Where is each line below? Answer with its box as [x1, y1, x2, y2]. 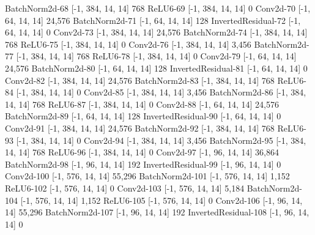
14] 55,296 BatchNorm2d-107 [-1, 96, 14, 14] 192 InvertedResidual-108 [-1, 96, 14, [5, 206, 309, 218]
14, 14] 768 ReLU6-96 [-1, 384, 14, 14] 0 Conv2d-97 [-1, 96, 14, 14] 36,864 [5, 146, 279, 159]
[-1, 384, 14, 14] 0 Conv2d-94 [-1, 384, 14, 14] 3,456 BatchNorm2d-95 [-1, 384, [16, 133, 306, 146]
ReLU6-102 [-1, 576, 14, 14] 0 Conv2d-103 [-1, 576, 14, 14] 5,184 [5, 181, 245, 194]
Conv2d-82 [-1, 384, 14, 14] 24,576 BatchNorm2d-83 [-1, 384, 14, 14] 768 [5, 73, 275, 86]
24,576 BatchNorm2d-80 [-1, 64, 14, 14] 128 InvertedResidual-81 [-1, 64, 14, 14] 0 [5, 61, 308, 74]
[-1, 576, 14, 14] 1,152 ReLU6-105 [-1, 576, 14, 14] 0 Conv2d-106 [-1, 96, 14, [20, 193, 303, 206]
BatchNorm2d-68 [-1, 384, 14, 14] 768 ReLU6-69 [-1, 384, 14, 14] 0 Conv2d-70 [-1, [5, 2, 311, 14]
